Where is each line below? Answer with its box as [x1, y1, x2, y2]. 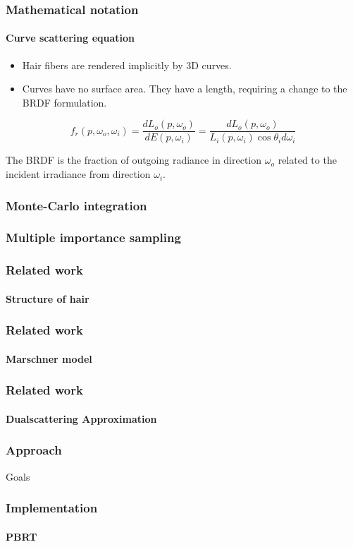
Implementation [6, 499, 98, 517]
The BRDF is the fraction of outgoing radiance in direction [6, 152, 262, 167]
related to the [278, 152, 337, 167]
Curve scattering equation [6, 30, 135, 45]
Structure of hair [6, 291, 89, 306]
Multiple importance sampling [6, 229, 181, 246]
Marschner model [6, 351, 92, 366]
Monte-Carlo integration [6, 196, 147, 214]
